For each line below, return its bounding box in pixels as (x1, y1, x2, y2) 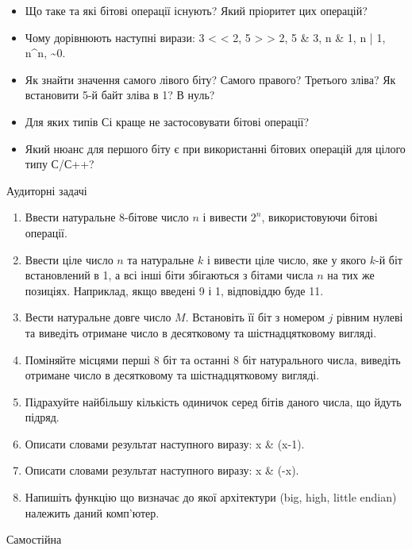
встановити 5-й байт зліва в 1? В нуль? (25, 87, 215, 103)
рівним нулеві (336, 309, 403, 325)
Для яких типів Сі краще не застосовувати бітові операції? (25, 113, 310, 129)
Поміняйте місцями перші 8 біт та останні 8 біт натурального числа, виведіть (25, 351, 401, 367)
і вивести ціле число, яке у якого (206, 251, 367, 267)
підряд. (25, 409, 60, 425)
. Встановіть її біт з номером (185, 309, 325, 325)
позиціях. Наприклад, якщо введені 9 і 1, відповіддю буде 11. (25, 282, 324, 298)
